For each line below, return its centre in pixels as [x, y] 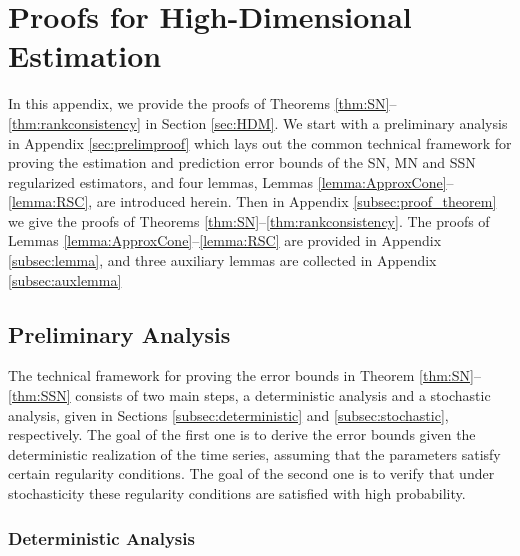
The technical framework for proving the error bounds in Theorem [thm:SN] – [244, 375]
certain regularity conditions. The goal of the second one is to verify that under [251, 473]
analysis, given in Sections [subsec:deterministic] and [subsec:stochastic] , [228, 414]
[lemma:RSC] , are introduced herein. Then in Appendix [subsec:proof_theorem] [252, 201]
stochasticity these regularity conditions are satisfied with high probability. [237, 493]
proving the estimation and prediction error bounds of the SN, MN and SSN [242, 162]
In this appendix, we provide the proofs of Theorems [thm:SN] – [202, 103]
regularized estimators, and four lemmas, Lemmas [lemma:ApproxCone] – [231, 181]
